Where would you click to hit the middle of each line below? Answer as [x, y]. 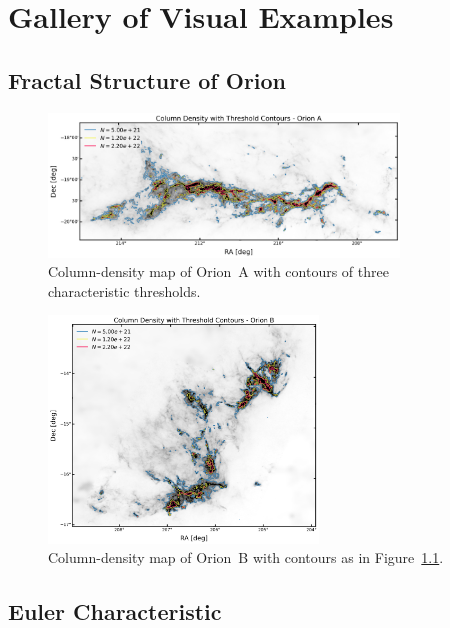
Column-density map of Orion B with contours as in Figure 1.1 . [246, 557]
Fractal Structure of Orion [147, 79]
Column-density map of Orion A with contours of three [218, 271]
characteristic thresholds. [124, 290]
